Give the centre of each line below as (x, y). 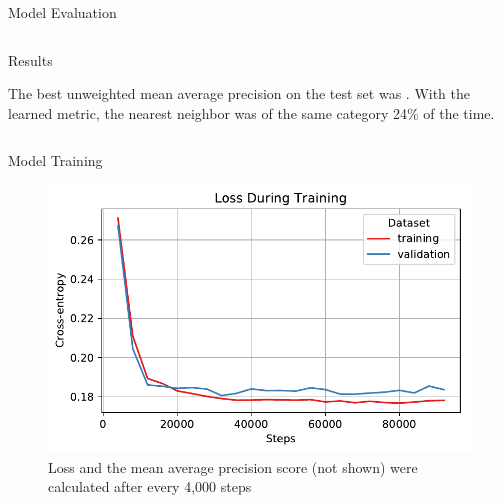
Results (30, 59)
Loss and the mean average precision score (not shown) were (233, 466)
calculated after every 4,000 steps (150, 486)
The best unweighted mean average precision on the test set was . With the (239, 93)
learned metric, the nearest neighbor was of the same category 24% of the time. (251, 112)
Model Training (55, 160)
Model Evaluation (62, 12)
